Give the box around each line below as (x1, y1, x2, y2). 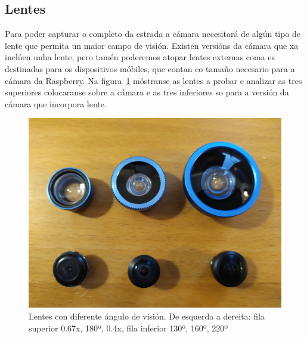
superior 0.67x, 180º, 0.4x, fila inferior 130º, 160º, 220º (29, 321, 228, 334)
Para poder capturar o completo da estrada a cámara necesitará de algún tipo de (5, 27, 301, 40)
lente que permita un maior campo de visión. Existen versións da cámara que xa (5, 39, 299, 51)
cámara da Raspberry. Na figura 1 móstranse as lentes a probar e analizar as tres (5, 74, 302, 86)
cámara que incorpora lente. (5, 97, 107, 110)
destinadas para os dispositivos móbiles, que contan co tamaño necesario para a (5, 62, 295, 75)
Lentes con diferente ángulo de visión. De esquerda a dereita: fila (29, 309, 265, 322)
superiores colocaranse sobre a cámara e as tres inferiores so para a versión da (5, 86, 289, 98)
